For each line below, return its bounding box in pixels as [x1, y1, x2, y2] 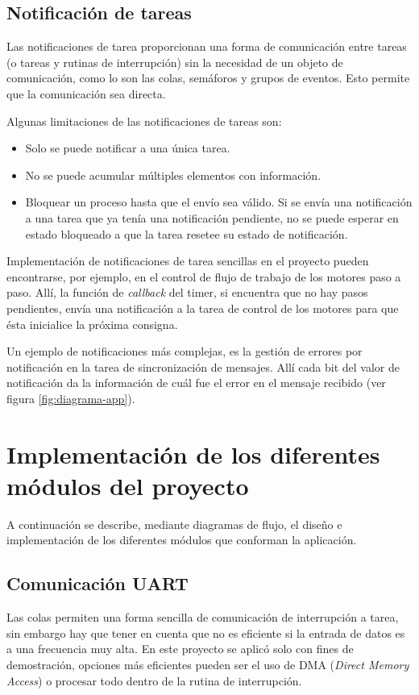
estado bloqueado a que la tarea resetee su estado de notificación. [25, 225, 348, 242]
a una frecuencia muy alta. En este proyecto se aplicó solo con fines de [6, 640, 354, 657]
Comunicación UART [6, 571, 189, 596]
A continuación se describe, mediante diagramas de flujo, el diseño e [6, 515, 342, 532]
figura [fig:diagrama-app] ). [6, 389, 135, 406]
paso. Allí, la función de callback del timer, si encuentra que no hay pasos [6, 284, 368, 301]
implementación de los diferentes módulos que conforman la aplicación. [6, 531, 357, 548]
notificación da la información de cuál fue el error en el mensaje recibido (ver [6, 374, 386, 391]
